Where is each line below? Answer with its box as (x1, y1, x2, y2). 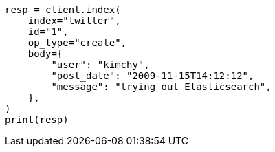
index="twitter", (27, 15, 121, 26)
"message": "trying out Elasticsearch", (51, 81, 272, 92)
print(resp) (5, 114, 69, 125)
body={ (27, 48, 63, 59)
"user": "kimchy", (51, 59, 150, 70)
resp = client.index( (5, 4, 121, 15)
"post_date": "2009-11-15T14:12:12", (51, 70, 254, 81)
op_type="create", (27, 37, 127, 48)
